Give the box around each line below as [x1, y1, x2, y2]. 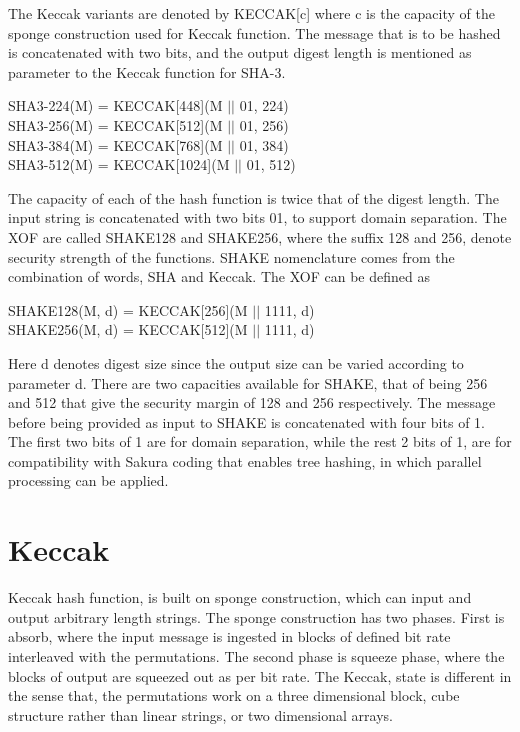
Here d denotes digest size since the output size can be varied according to [8, 352, 464, 373]
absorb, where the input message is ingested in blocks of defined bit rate [8, 626, 451, 647]
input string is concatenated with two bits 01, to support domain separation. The [8, 207, 507, 228]
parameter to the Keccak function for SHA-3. [8, 61, 286, 82]
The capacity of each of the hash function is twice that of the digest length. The [8, 187, 499, 208]
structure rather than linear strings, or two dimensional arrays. [8, 704, 393, 725]
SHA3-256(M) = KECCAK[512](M [8, 114, 223, 135]
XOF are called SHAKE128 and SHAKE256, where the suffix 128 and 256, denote [8, 226, 512, 247]
